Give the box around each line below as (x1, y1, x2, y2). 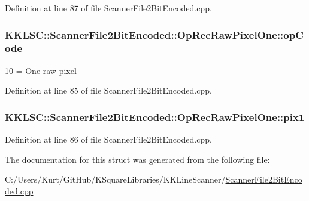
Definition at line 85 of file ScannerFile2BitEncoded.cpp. (5, 84, 212, 97)
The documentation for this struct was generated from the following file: (5, 153, 270, 165)
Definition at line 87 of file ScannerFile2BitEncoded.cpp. (5, 2, 212, 14)
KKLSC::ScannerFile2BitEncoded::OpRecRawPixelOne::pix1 (5, 109, 305, 124)
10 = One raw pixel (5, 64, 77, 76)
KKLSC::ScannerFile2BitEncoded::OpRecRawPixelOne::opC (5, 27, 304, 42)
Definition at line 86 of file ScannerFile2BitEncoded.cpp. (5, 133, 212, 146)
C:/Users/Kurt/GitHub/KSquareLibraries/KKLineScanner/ (5, 173, 226, 185)
